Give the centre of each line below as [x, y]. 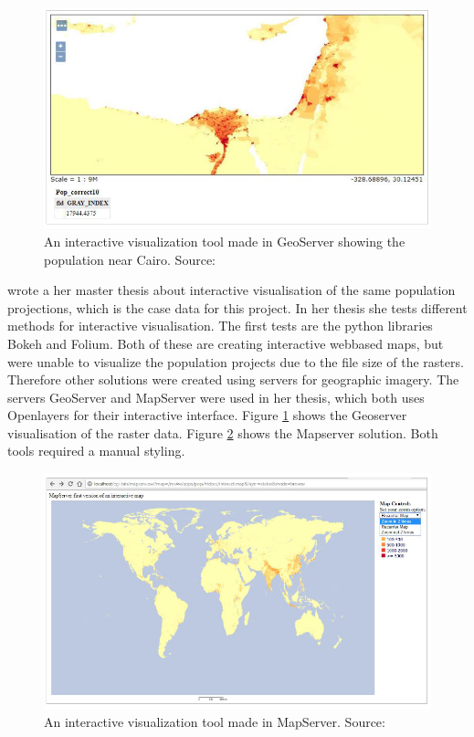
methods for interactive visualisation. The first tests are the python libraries [220, 326]
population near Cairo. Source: [130, 259]
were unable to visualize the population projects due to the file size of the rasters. [236, 361]
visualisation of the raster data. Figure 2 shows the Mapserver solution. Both [223, 432]
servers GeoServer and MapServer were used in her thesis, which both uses [216, 397]
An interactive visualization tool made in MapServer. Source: [215, 722]
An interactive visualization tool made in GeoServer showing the [225, 241]
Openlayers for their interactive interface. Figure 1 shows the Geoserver [207, 415]
